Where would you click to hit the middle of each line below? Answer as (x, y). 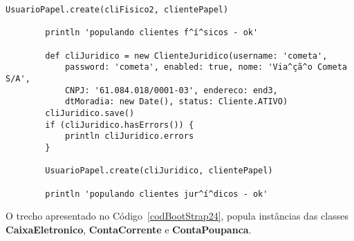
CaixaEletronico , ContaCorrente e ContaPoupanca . (129, 229)
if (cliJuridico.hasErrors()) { (120, 125)
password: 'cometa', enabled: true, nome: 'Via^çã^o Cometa (206, 67)
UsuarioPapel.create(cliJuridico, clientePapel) (159, 171)
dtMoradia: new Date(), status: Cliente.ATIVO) (176, 102)
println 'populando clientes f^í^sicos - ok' (152, 33)
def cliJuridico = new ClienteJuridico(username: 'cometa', (186, 56)
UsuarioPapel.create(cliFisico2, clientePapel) (117, 10)
